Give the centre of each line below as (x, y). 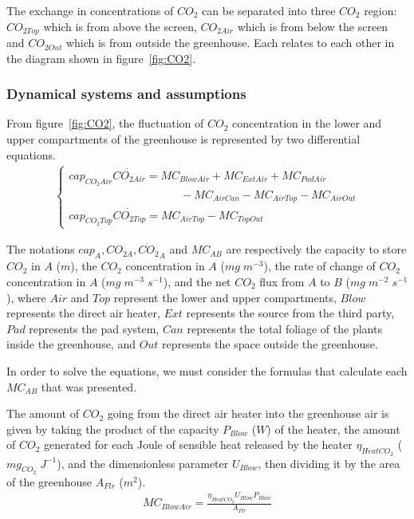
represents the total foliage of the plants (284, 328)
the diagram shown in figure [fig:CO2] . (101, 58)
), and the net (197, 282)
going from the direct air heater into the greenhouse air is (248, 413)
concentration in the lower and (307, 123)
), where (26, 297)
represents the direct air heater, (83, 313)
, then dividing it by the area (329, 463)
